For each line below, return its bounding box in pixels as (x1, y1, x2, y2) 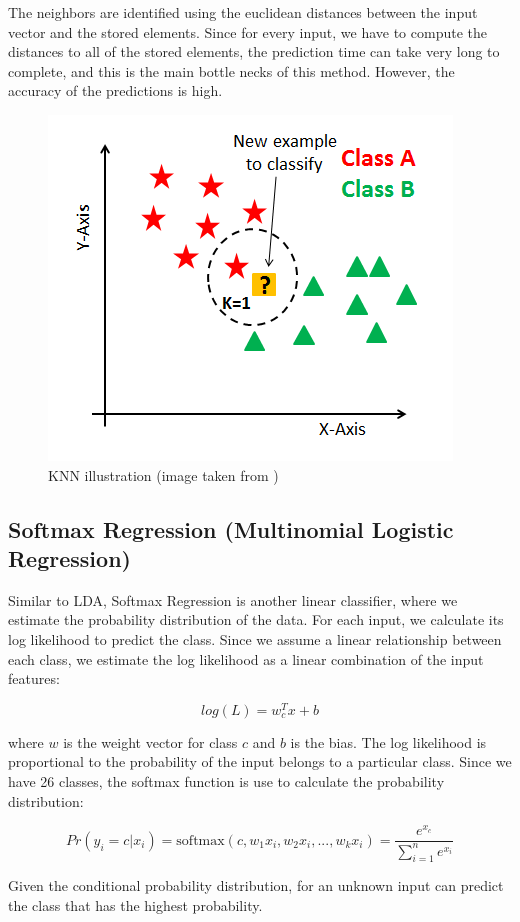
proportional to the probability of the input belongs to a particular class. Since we (8, 751, 512, 772)
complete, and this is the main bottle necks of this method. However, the (8, 60, 455, 81)
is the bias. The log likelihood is (290, 731, 487, 752)
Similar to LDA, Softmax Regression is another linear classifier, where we (8, 589, 458, 610)
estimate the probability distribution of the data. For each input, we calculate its (8, 609, 504, 630)
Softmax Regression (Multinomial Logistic (8, 513, 454, 544)
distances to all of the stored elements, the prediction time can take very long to (8, 41, 500, 62)
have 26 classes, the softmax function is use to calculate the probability (8, 770, 445, 791)
